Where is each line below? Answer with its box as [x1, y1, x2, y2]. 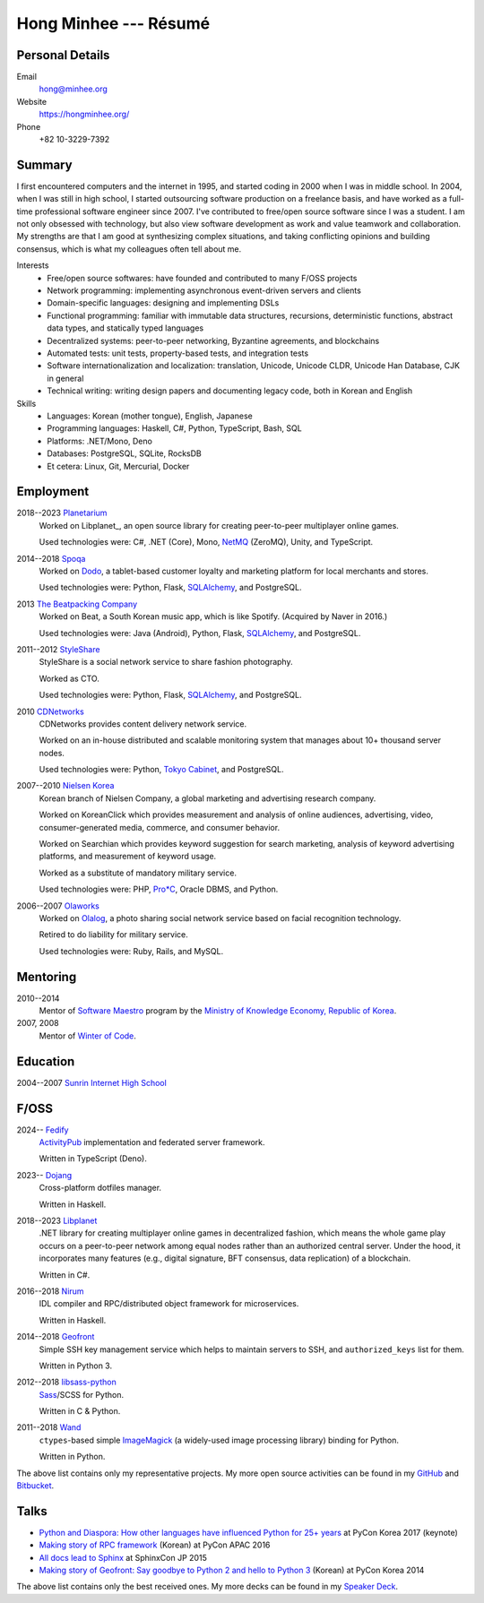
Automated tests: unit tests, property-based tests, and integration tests [47, 348, 309, 358]
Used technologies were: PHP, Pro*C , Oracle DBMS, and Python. [39, 883, 279, 895]
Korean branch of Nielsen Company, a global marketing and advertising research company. [39, 793, 376, 804]
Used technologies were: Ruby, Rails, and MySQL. [39, 945, 224, 956]
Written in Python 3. [39, 1360, 112, 1371]
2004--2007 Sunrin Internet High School [16, 1077, 168, 1088]
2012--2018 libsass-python [16, 1376, 117, 1388]
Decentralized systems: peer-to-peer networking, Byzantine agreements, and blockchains [47, 335, 380, 346]
